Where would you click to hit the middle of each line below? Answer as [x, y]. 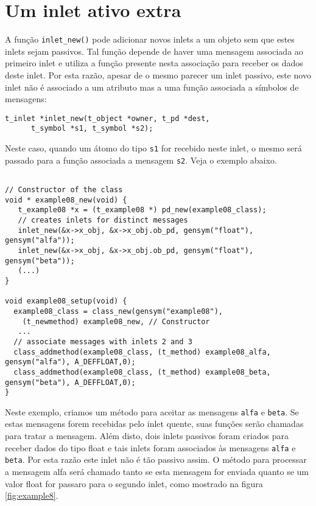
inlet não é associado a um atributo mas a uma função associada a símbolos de [152, 87]
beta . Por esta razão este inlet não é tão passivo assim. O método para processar [156, 459]
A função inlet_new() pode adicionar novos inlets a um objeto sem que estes [150, 39]
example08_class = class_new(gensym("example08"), [118, 311]
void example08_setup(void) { [66, 301]
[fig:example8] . [32, 495]
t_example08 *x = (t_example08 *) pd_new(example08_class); [142, 210]
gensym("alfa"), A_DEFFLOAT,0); [70, 362]
